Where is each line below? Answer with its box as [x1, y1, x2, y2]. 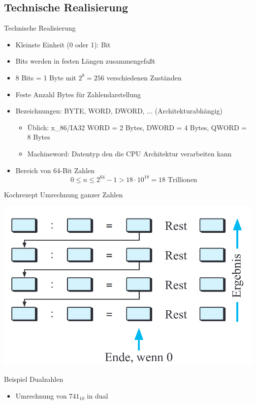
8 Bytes [27, 132, 50, 142]
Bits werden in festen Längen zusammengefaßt [15, 56, 156, 66]
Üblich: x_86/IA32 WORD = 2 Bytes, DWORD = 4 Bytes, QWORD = [27, 122, 247, 132]
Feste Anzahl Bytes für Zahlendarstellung [15, 89, 141, 99]
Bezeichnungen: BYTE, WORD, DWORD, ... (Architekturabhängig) [15, 106, 223, 116]
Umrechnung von [15, 391, 67, 401]
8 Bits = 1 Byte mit [15, 72, 76, 82]
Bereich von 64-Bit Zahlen [15, 165, 95, 175]
